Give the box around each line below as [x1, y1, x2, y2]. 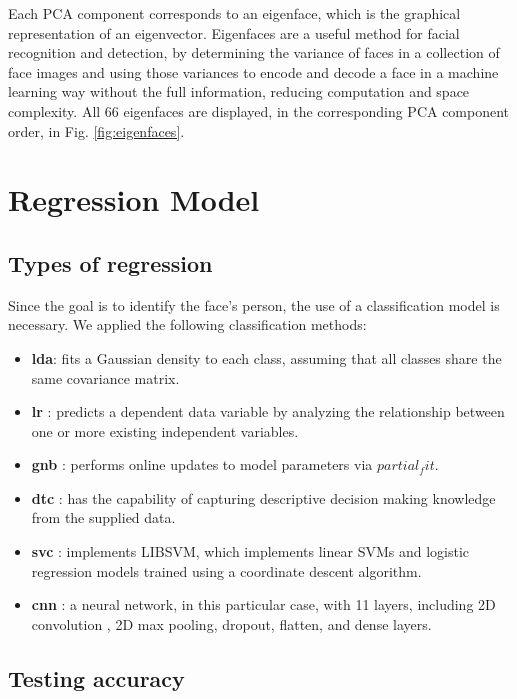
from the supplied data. [31, 507, 176, 528]
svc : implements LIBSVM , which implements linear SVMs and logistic [31, 541, 470, 562]
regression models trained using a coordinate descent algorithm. [31, 560, 422, 581]
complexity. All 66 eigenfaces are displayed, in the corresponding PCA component [8, 100, 510, 121]
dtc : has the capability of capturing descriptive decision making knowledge [31, 487, 496, 508]
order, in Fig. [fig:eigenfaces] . [8, 120, 185, 141]
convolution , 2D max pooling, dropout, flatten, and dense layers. [31, 613, 432, 634]
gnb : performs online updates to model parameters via [31, 454, 373, 475]
